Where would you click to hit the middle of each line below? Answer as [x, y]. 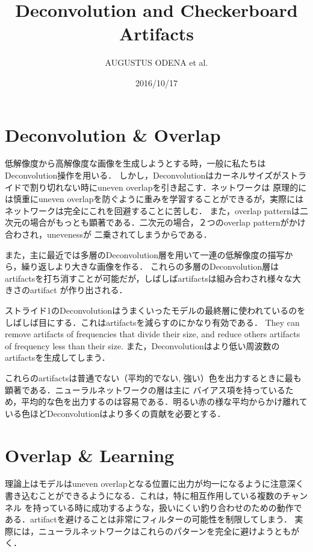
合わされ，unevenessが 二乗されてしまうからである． [108, 234]
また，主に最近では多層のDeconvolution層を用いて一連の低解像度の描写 [145, 254]
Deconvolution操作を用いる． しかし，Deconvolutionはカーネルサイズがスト [151, 175]
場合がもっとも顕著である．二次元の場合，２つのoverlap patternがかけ [168, 222]
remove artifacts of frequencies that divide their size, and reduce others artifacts [153, 334]
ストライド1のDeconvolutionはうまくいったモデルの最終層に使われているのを [155, 310]
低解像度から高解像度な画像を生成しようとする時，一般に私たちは [135, 163]
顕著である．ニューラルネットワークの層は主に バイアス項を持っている [145, 389]
